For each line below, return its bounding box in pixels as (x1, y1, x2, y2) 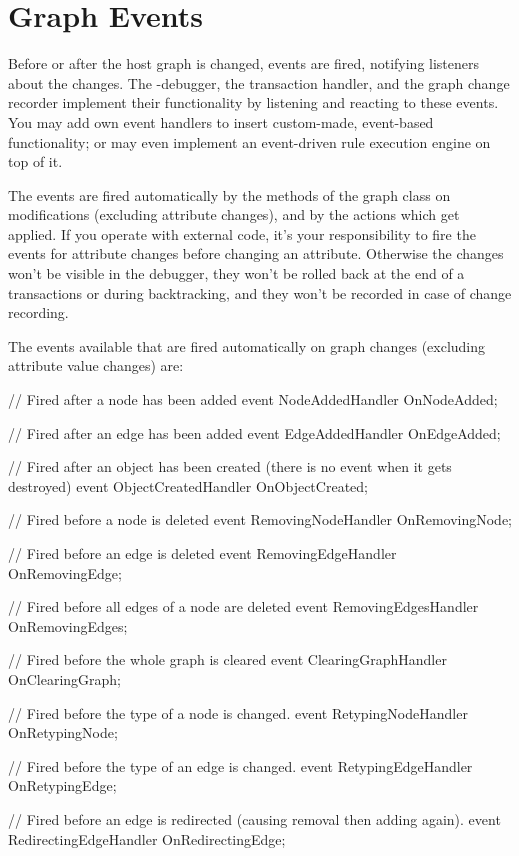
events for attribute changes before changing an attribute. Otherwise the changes (8, 243, 504, 264)
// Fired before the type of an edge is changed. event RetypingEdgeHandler (8, 755, 473, 776)
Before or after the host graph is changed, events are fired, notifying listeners (8, 53, 480, 74)
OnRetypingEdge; (8, 775, 117, 796)
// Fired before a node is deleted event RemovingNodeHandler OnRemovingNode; (8, 509, 512, 530)
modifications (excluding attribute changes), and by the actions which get (8, 204, 460, 225)
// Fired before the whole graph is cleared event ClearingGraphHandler (8, 649, 447, 670)
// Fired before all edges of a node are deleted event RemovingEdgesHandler (8, 596, 479, 617)
